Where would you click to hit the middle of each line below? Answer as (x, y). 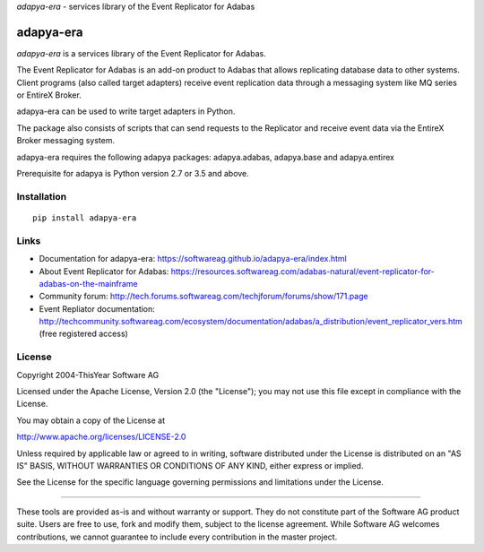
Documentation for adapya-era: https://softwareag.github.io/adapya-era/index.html (193, 259)
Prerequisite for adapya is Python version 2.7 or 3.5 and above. (133, 174)
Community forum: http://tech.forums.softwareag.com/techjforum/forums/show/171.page (203, 297)
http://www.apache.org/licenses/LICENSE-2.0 (101, 437)
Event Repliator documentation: (97, 308)
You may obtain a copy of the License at (91, 420)
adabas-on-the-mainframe (88, 283)
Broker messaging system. (66, 141)
